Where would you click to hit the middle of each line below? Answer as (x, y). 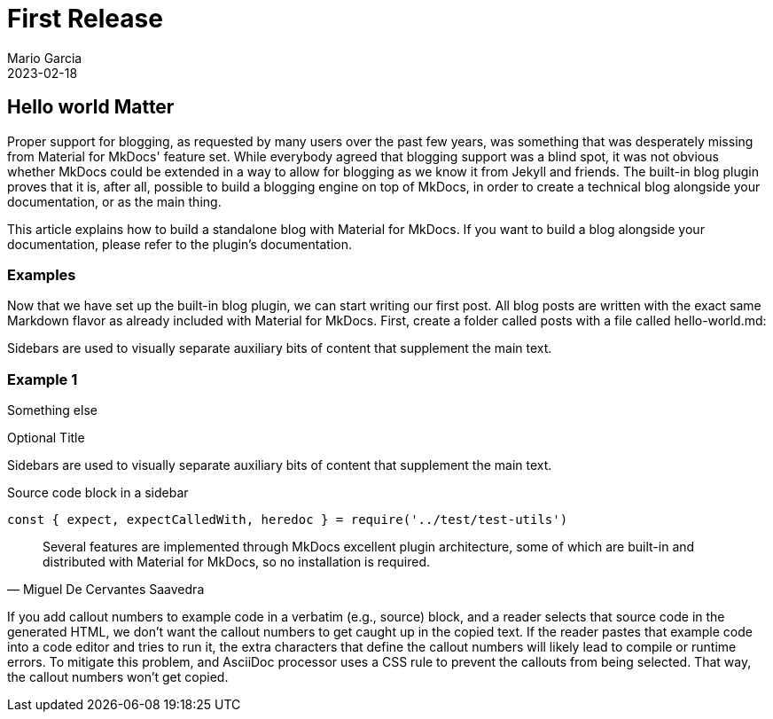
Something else (52, 410)
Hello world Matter (91, 107)
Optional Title (46, 438)
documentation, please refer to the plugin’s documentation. (180, 244)
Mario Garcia (45, 58)
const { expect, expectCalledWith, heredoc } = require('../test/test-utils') (288, 520)
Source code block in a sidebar (98, 493)
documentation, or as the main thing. (114, 201)
